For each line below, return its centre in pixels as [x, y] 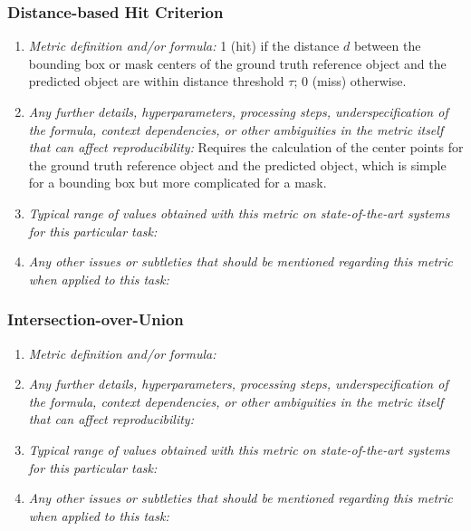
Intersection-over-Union [96, 319]
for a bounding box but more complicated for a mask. [178, 183]
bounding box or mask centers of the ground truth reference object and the [237, 63]
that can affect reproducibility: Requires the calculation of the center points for [246, 147]
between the [387, 46]
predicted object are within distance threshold [156, 81]
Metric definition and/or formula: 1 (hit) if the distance [184, 46]
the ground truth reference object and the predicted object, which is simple [237, 164]
